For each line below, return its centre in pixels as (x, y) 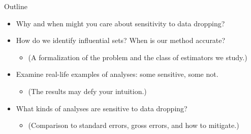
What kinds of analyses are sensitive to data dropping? (102, 108)
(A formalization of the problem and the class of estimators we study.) (138, 57)
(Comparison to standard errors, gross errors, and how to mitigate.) (134, 125)
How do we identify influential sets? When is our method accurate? (121, 40)
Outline (16, 6)
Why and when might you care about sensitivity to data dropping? (120, 23)
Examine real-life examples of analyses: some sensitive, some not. (117, 74)
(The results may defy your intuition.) (87, 91)
